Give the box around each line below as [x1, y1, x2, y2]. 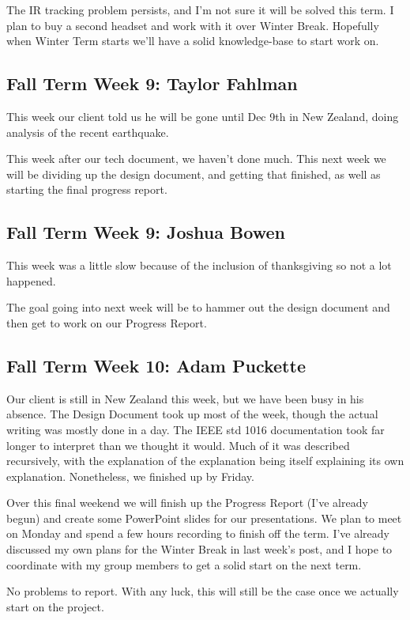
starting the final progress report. [6, 181, 167, 198]
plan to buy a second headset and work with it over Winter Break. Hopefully [6, 17, 379, 33]
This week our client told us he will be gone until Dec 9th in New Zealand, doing [6, 108, 399, 124]
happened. [6, 272, 56, 289]
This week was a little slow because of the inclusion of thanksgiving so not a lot [6, 257, 392, 274]
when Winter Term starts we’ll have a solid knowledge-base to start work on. [6, 32, 379, 49]
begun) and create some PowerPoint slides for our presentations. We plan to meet [6, 509, 402, 526]
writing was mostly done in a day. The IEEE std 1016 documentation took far [6, 421, 385, 437]
